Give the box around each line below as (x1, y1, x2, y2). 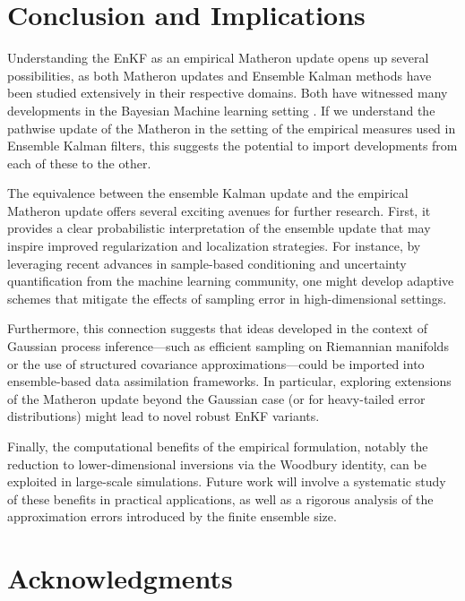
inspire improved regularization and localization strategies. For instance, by (7, 236, 421, 255)
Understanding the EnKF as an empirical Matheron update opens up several (7, 48, 429, 67)
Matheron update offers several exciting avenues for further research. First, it (7, 201, 431, 219)
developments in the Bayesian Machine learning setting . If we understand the (7, 100, 435, 119)
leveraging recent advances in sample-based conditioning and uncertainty (7, 253, 407, 272)
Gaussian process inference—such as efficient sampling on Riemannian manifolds (7, 337, 449, 356)
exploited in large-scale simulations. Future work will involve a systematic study (7, 472, 446, 491)
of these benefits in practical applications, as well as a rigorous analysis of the (7, 489, 434, 508)
